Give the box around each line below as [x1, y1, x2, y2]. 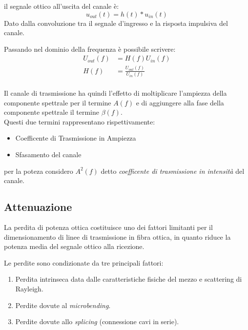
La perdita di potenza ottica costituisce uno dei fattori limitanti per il [4, 222, 213, 232]
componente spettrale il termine [4, 107, 99, 117]
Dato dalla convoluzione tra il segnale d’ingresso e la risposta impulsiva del [4, 18, 228, 28]
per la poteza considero [4, 165, 73, 176]
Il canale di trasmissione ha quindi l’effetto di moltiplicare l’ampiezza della [4, 88, 227, 98]
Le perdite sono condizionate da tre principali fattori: [4, 257, 164, 268]
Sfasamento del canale [15, 149, 82, 160]
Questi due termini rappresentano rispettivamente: [4, 116, 155, 126]
